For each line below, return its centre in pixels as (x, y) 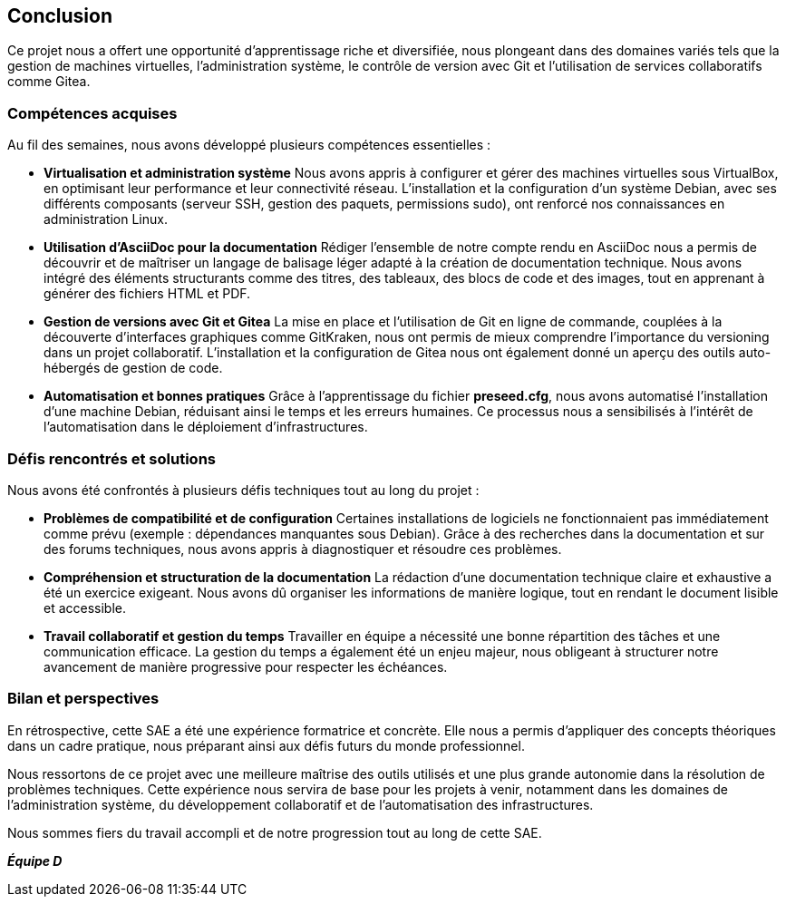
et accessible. (85, 608)
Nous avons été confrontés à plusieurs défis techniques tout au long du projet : (243, 490)
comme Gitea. (49, 82)
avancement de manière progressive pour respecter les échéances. (246, 666)
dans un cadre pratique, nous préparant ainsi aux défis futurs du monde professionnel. (266, 745)
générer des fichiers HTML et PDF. (147, 294)
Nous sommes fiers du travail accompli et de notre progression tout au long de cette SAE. (275, 832)
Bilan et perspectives (83, 699)
